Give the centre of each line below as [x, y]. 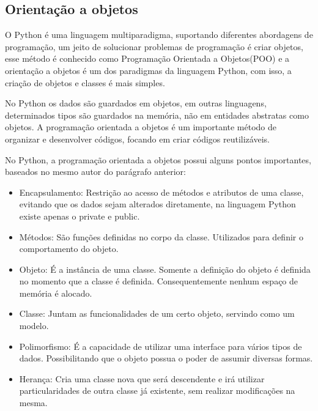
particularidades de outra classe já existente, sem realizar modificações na [157, 391]
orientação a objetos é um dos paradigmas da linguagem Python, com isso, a [148, 70]
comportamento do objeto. [69, 249]
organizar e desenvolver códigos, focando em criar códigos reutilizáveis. [137, 139]
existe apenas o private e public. [79, 216]
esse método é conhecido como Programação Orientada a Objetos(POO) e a [147, 58]
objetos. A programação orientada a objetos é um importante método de [141, 127]
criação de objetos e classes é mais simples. [85, 82]
